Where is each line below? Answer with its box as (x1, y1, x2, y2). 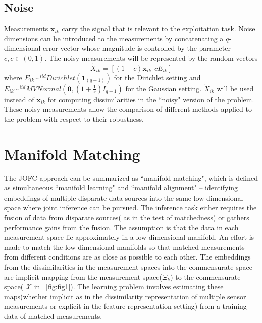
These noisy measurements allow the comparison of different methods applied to (4, 104, 252, 114)
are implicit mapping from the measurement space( (4, 271, 162, 282)
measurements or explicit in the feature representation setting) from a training (4, 301, 247, 311)
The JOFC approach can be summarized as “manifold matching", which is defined (4, 172, 258, 183)
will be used (217, 83, 254, 93)
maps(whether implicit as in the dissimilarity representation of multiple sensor (4, 291, 246, 301)
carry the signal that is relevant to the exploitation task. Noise (62, 23, 255, 34)
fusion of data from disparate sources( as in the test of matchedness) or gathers (4, 212, 249, 223)
